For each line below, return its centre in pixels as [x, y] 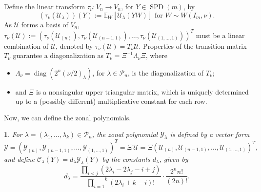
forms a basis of [45, 24]
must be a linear [220, 35]
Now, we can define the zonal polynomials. [68, 118]
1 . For [13, 134]
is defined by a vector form [210, 134]
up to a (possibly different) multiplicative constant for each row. [111, 101]
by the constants [126, 159]
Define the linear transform [45, 6]
